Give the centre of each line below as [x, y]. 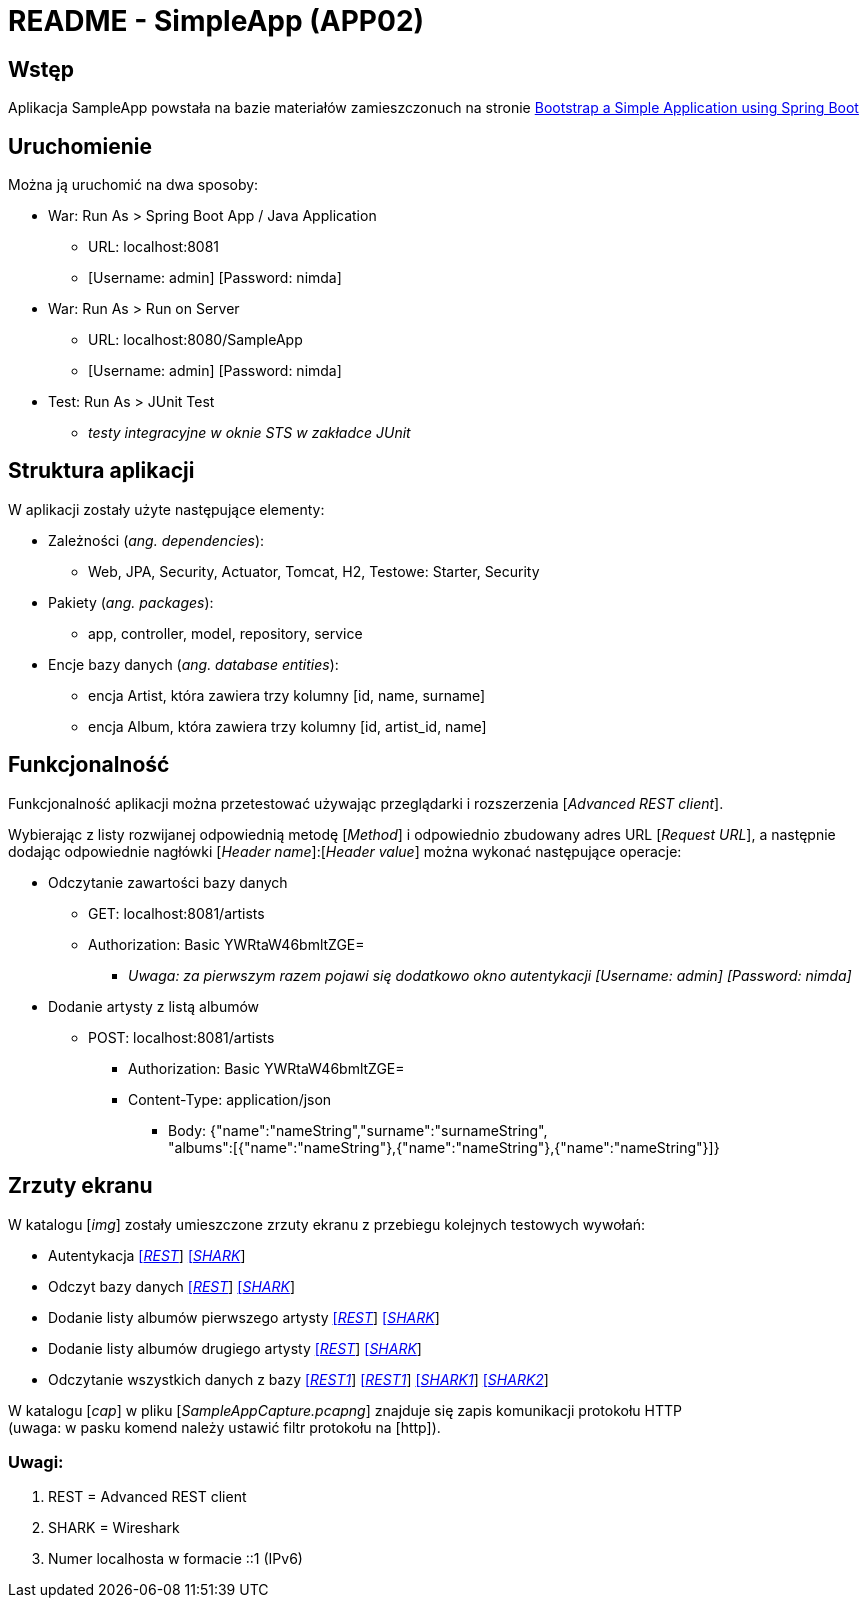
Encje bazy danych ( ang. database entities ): [193, 664]
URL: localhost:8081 [154, 247]
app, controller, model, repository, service [225, 633]
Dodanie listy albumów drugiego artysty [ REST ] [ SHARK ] [235, 1348]
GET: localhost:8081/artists [176, 913]
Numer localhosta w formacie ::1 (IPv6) [175, 1559]
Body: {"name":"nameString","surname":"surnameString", [358, 1130]
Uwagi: [36, 1461]
